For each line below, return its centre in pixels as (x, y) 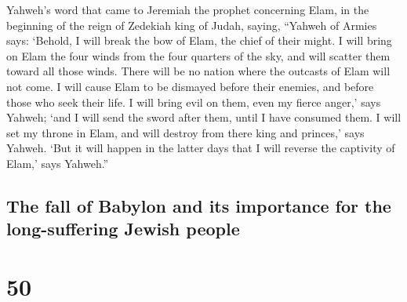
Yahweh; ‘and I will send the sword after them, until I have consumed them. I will (204, 117)
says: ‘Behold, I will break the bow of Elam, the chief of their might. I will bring (199, 40)
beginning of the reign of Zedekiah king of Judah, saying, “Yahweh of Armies (192, 25)
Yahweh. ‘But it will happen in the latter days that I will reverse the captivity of (201, 148)
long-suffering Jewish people (123, 229)
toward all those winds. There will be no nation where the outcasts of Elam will (198, 71)
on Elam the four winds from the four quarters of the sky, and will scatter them (198, 55)
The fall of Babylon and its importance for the (199, 205)
